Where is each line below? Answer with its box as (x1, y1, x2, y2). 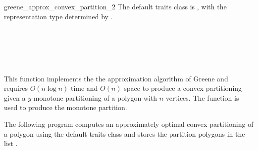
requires (4, 83, 28, 93)
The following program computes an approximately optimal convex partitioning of (4, 118, 254, 129)
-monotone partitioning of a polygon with (31, 92, 157, 103)
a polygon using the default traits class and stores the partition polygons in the (4, 128, 245, 139)
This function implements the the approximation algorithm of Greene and (4, 73, 228, 83)
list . (4, 138, 18, 149)
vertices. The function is (165, 92, 239, 103)
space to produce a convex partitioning (124, 83, 242, 93)
